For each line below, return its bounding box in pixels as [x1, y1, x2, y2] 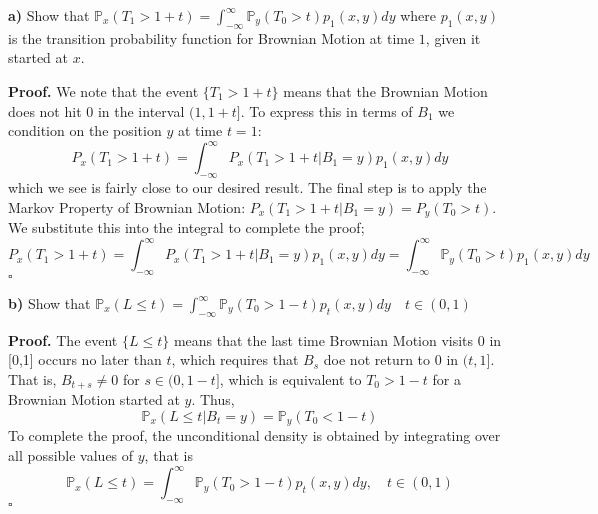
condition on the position [8, 120, 162, 141]
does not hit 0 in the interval [8, 100, 185, 121]
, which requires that [171, 349, 299, 370]
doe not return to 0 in [323, 349, 459, 370]
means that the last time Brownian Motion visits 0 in [173, 329, 502, 350]
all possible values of [8, 445, 134, 466]
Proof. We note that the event [8, 80, 199, 101]
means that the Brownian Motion [283, 80, 488, 101]
